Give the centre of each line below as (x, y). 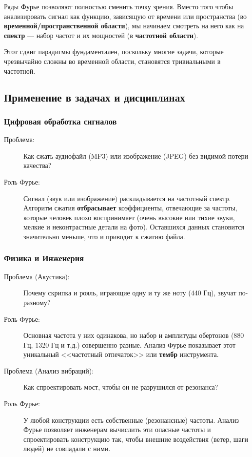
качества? (38, 165)
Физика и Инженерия (44, 258)
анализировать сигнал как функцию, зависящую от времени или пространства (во (126, 16)
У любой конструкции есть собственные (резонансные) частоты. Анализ (131, 420)
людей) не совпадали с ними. (67, 448)
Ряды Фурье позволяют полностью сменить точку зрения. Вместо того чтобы (119, 6)
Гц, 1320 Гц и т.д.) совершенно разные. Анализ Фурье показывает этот (130, 344)
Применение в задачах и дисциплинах (95, 97)
